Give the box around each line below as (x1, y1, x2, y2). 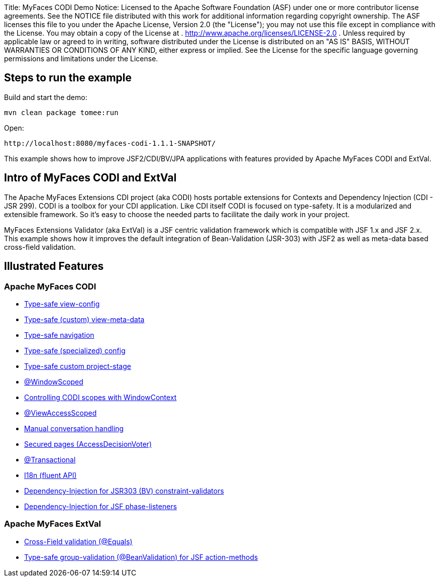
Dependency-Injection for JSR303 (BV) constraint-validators (24, 486, 224, 495)
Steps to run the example (4, 71, 132, 84)
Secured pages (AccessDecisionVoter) (24, 439, 152, 448)
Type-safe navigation (24, 330, 94, 339)
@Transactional (24, 455, 76, 464)
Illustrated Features (4, 260, 104, 273)
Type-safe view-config (24, 299, 100, 308)
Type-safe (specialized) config (24, 346, 126, 355)
